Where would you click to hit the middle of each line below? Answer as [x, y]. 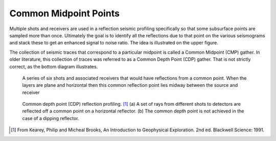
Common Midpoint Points [65, 13]
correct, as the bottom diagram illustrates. [54, 66]
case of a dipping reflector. [51, 118]
